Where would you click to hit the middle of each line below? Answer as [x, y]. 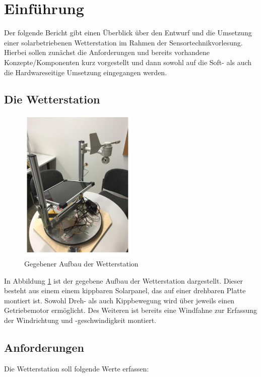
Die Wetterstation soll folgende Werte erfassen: [77, 368]
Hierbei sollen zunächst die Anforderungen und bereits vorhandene [107, 52]
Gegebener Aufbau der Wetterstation [81, 264]
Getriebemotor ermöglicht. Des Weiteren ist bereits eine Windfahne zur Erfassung [131, 310]
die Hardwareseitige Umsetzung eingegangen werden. [86, 72]
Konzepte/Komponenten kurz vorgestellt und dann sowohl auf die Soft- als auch [128, 62]
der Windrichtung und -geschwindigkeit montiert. [80, 320]
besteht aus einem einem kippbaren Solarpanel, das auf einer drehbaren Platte [125, 290]
